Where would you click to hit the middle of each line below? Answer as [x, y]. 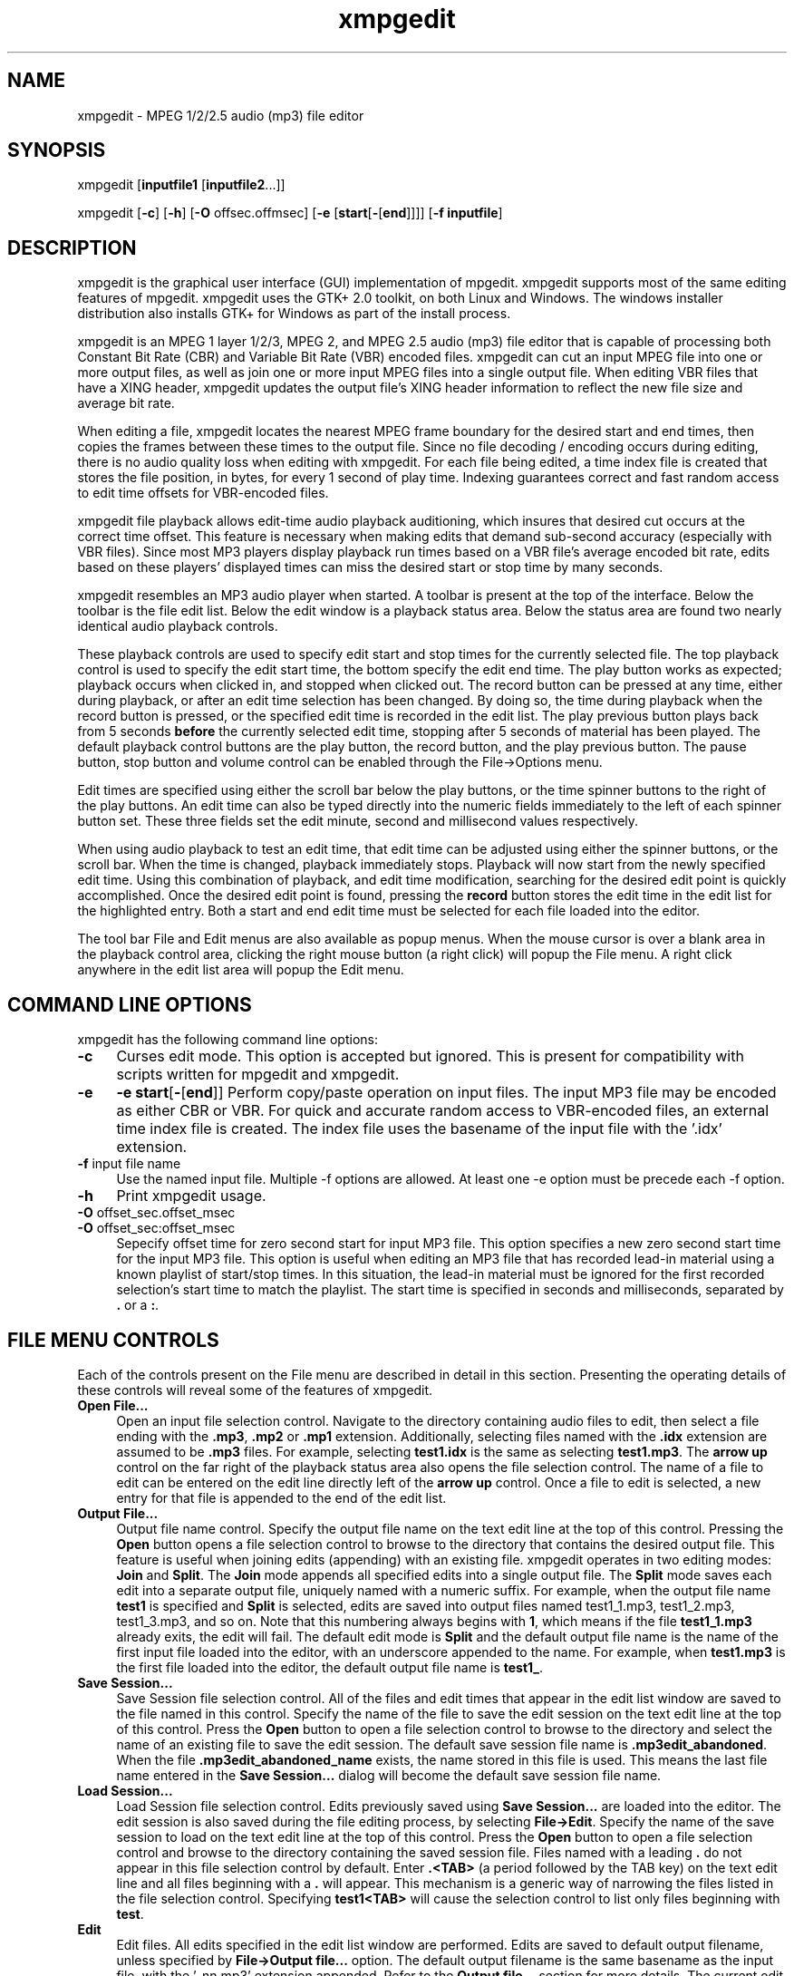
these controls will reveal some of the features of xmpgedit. [255, 1390]
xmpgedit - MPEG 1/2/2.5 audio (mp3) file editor [221, 115]
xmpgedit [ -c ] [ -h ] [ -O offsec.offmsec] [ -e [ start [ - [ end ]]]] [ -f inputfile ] [290, 213]
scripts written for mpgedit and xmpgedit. [258, 1075]
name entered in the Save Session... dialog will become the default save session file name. [389, 1775]
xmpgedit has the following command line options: [228, 1040]
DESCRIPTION [72, 247]
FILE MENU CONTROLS [113, 1340]
